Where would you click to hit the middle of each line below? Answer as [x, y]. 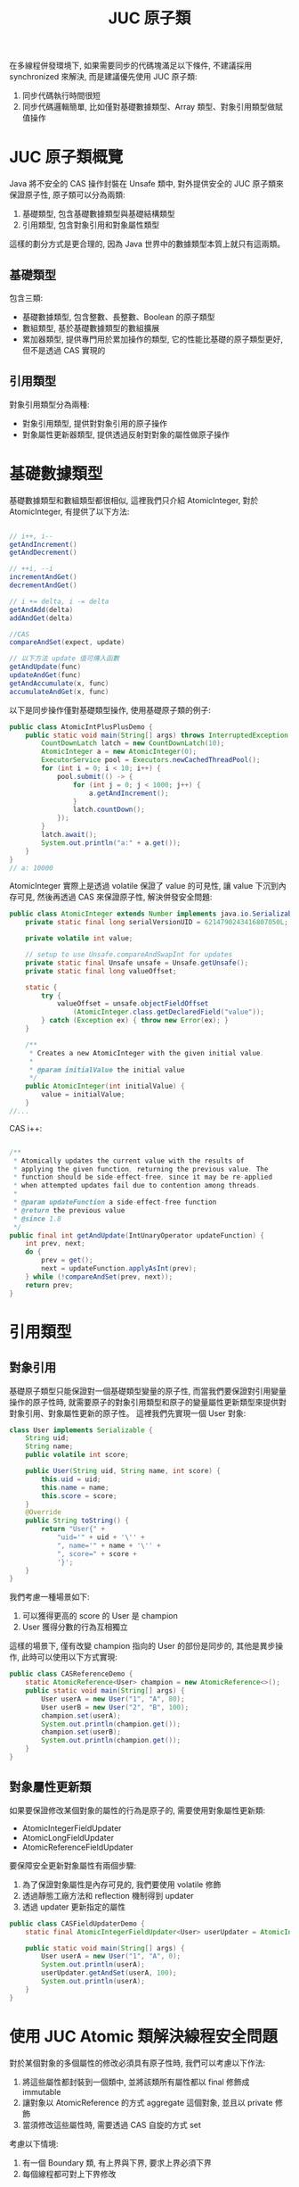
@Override [44, 1512]
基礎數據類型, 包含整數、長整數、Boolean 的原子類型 [118, 317]
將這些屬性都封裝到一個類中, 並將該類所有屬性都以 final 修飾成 [136, 2082]
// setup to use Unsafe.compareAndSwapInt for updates [129, 955]
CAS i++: [26, 1128]
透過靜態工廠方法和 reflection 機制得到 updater [108, 1895]
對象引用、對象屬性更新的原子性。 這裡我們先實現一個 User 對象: [128, 1413]
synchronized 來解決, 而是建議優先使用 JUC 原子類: [103, 77]
